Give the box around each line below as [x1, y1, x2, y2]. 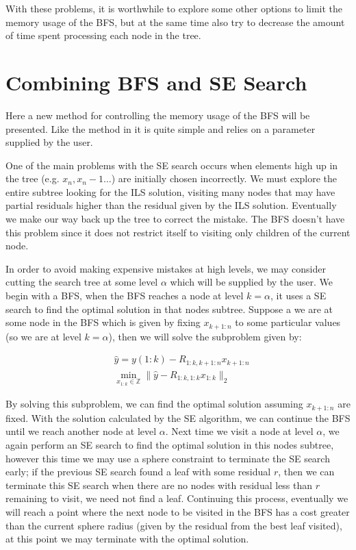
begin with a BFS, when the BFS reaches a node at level [5, 288, 244, 303]
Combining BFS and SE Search [5, 68, 307, 96]
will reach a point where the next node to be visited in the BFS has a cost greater [5, 505, 350, 519]
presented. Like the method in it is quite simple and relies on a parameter [5, 121, 316, 136]
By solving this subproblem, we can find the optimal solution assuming [5, 397, 303, 411]
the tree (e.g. [5, 171, 60, 186]
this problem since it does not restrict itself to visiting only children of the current [5, 225, 351, 239]
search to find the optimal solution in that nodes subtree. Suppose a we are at [5, 301, 333, 316]
